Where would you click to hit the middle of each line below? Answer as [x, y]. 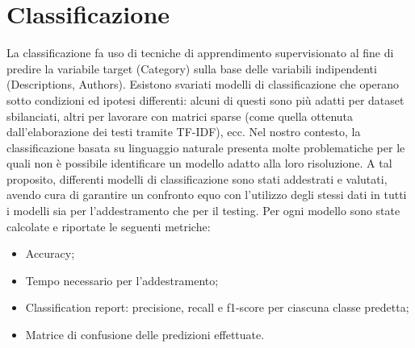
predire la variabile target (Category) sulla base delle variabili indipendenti [192, 68]
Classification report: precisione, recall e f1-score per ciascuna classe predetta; [217, 307]
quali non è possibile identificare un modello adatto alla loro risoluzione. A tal [199, 163]
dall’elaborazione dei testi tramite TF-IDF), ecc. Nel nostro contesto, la [184, 132]
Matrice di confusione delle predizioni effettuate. [145, 335]
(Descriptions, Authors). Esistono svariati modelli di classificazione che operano [203, 84]
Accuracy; [50, 253]
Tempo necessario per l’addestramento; [122, 280]
